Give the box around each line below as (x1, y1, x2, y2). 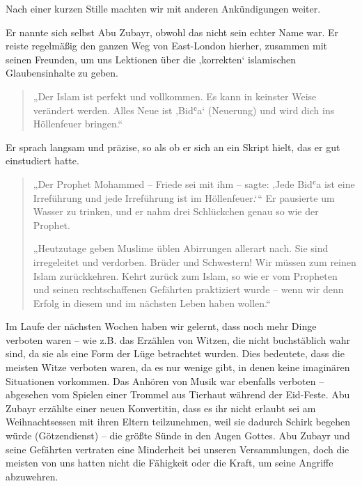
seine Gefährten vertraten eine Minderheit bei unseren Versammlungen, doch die (6, 441, 349, 456)
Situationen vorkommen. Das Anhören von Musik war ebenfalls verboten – (6, 373, 324, 388)
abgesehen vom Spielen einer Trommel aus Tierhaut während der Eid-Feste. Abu (6, 387, 350, 402)
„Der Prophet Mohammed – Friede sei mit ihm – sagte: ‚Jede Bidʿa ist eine (33, 176, 355, 191)
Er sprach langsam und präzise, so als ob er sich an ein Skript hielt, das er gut (6, 139, 340, 154)
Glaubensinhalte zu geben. (6, 65, 118, 80)
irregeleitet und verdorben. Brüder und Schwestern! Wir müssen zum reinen (33, 254, 356, 269)
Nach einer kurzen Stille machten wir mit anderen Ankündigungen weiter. (6, 1, 321, 15)
